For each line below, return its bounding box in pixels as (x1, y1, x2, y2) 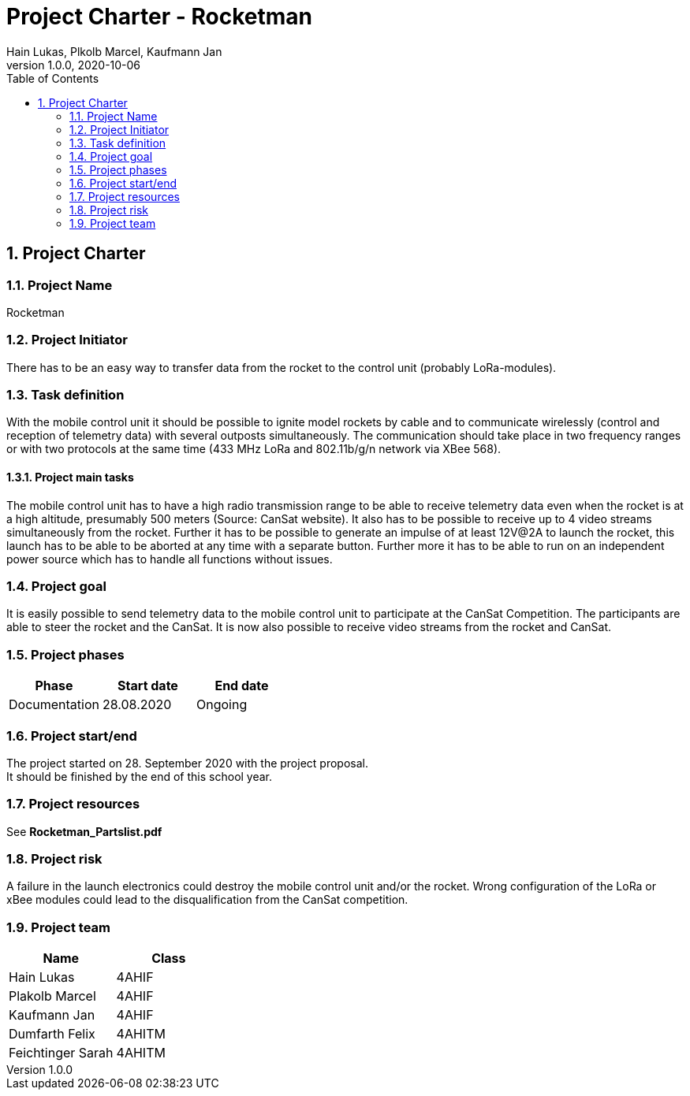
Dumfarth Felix (9, 1026, 95, 1042)
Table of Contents (6, 71, 99, 85)
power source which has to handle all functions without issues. (6, 552, 333, 566)
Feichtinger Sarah (9, 1045, 114, 1061)
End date (214, 678, 269, 694)
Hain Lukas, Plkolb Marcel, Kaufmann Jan (6, 44, 222, 58)
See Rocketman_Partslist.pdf (6, 824, 162, 838)
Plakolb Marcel (9, 988, 96, 1005)
